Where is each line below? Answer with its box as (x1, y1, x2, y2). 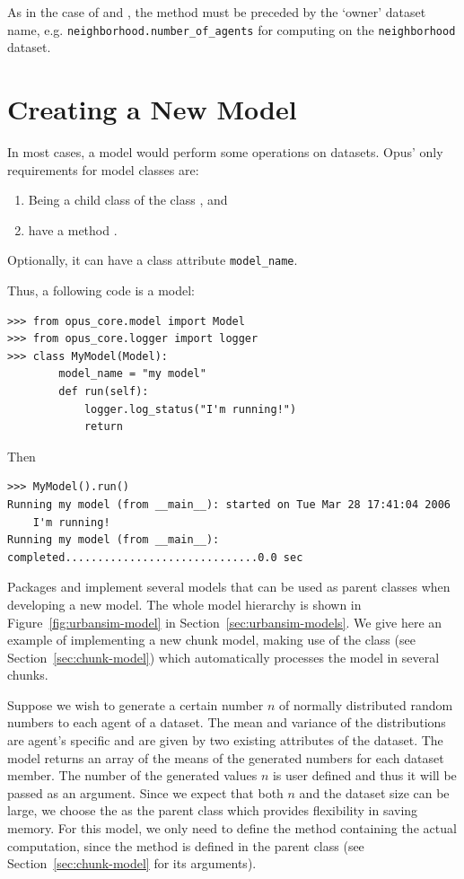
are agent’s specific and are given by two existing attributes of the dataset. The (7, 731, 443, 750)
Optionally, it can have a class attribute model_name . (7, 251, 298, 269)
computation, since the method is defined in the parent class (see (7, 836, 364, 855)
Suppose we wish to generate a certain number (7, 695, 264, 714)
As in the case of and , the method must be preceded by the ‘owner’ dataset (7, 3, 426, 21)
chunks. (7, 665, 48, 684)
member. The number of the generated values (7, 766, 258, 785)
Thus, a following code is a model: (7, 281, 195, 299)
